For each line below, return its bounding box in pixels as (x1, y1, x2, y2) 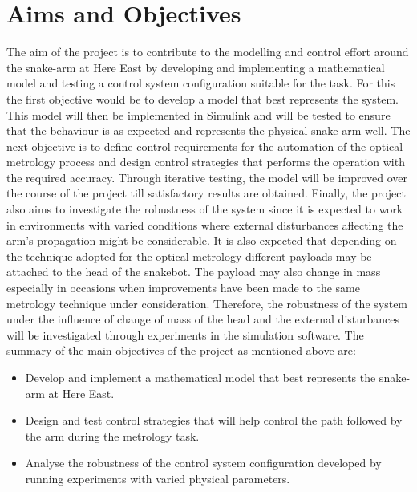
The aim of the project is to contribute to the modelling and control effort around (6, 43, 409, 60)
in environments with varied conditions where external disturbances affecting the (6, 216, 403, 233)
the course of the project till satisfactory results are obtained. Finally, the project (6, 185, 406, 201)
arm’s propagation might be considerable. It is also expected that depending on (6, 232, 397, 249)
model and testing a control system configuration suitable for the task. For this (6, 75, 395, 91)
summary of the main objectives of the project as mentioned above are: (6, 342, 356, 359)
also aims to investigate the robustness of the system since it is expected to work (6, 201, 403, 218)
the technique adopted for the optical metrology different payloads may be (6, 247, 372, 264)
